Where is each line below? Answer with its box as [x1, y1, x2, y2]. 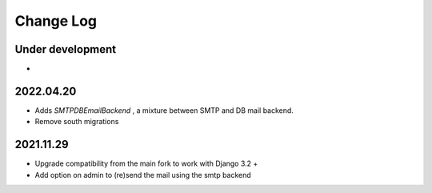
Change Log [14, 12, 98, 30]
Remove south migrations [34, 117, 119, 127]
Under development [14, 42, 117, 56]
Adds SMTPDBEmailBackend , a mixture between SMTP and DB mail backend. [34, 105, 294, 115]
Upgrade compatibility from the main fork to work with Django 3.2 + [34, 159, 258, 168]
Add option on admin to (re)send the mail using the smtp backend [34, 170, 251, 179]
